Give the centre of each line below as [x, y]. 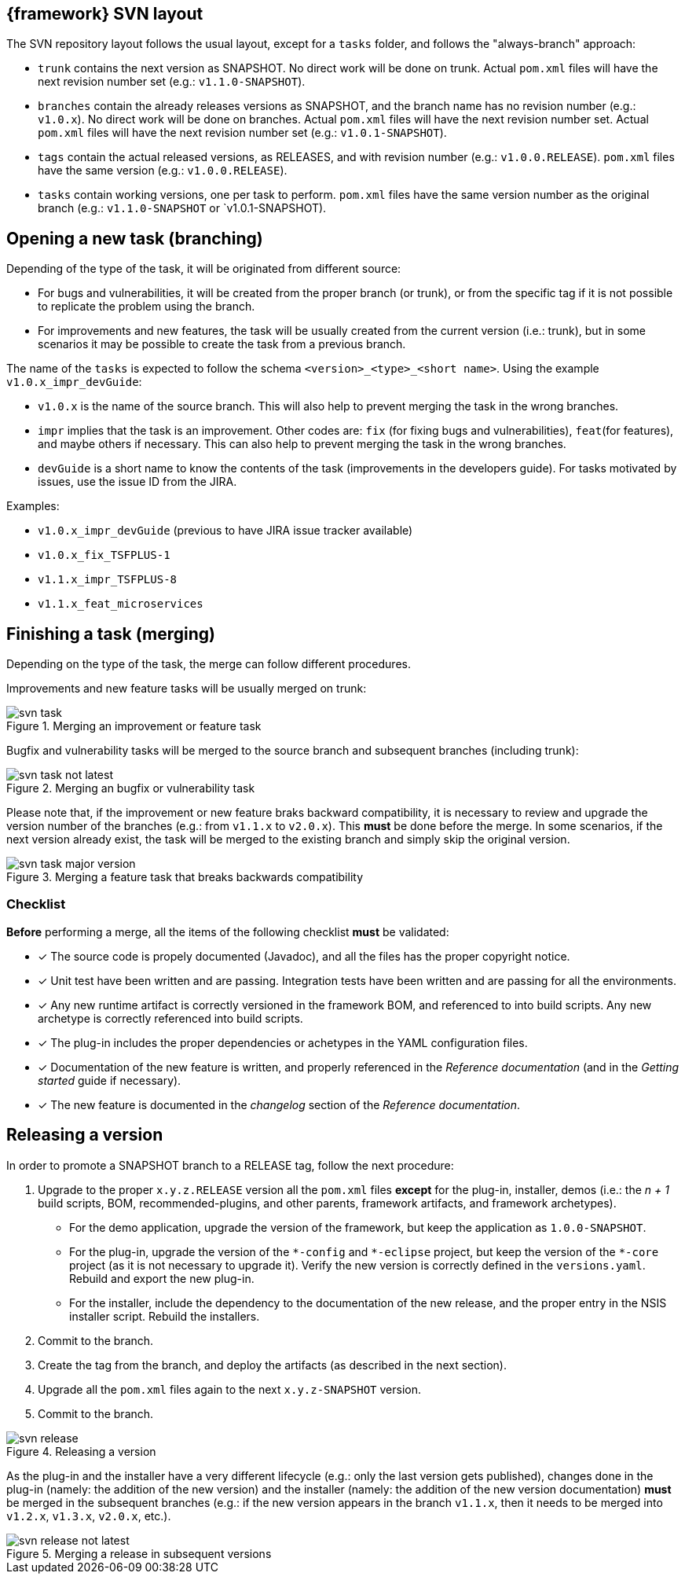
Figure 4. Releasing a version [81, 1451]
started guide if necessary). [110, 1080]
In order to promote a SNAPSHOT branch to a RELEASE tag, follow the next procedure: [230, 1165]
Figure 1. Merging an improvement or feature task [134, 726]
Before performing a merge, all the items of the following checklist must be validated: [228, 931]
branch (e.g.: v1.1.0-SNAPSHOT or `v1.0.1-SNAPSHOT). [182, 208]
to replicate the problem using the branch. [147, 307]
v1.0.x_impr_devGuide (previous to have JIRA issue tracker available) [225, 531]
